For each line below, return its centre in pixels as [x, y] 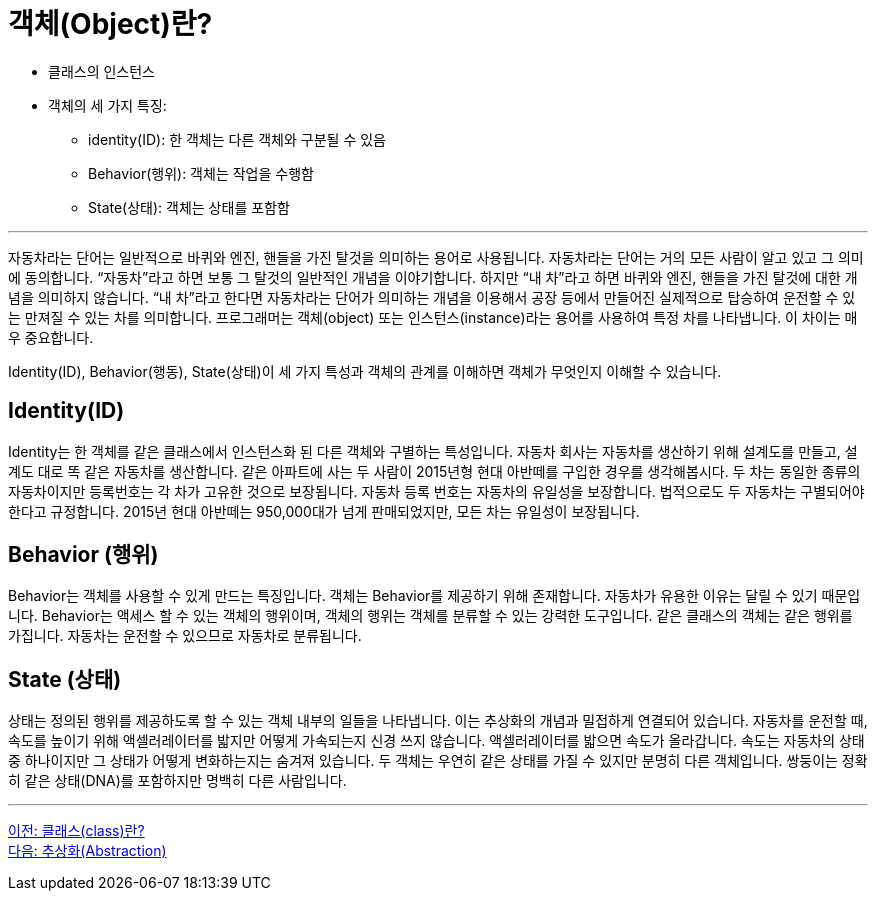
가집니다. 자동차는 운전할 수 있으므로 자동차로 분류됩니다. [185, 636]
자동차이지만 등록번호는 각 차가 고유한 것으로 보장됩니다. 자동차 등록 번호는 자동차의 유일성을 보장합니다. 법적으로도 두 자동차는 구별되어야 [436, 491]
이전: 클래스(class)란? [76, 831]
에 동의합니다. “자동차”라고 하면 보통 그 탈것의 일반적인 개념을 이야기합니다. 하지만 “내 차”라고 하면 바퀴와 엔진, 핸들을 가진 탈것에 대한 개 [433, 277]
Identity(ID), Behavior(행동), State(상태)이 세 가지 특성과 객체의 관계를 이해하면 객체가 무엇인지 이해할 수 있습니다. [365, 371]
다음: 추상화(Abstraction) [87, 851]
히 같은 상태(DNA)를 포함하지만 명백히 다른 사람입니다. [177, 781]
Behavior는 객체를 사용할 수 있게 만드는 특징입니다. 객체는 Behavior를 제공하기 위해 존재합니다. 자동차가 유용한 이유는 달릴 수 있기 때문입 [434, 596]
